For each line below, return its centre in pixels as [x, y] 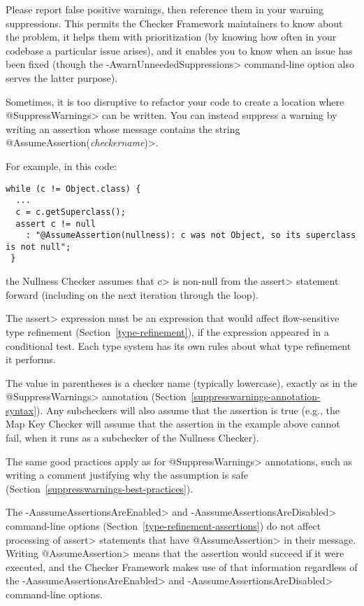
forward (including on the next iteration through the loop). [132, 294]
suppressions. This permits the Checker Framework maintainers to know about [174, 23]
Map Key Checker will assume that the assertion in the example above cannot [173, 424]
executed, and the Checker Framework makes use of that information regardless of [182, 566]
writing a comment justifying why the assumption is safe [127, 475]
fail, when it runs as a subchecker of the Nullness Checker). [132, 438]
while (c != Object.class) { [73, 189]
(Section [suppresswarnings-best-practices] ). [100, 488]
